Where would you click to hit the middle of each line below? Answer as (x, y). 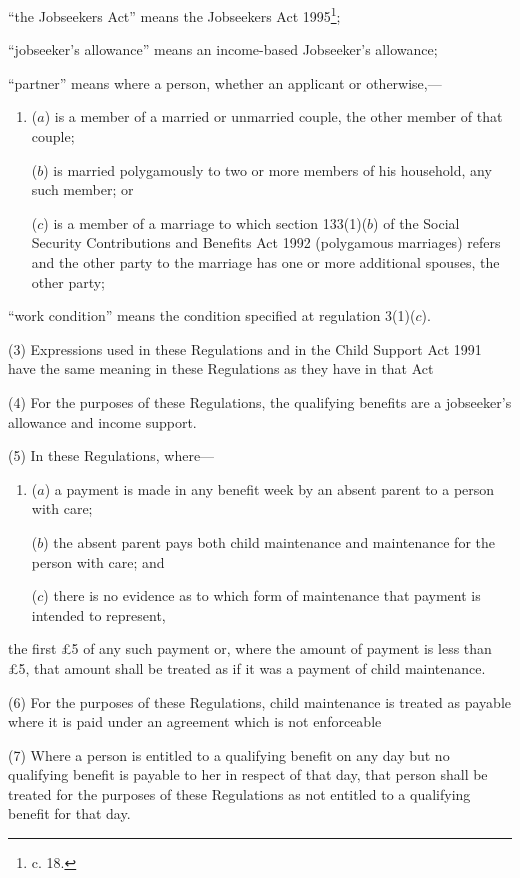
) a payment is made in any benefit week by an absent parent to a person (269, 488)
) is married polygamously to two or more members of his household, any (267, 169)
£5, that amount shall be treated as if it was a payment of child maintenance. (247, 667)
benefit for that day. (69, 813)
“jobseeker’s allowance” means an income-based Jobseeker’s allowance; (223, 49)
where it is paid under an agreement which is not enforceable (195, 721)
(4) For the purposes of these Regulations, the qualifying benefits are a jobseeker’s (260, 401)
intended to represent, (98, 614)
